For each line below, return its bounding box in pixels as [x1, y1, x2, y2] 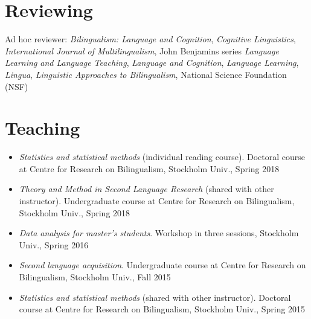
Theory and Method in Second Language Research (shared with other [19, 182, 274, 195]
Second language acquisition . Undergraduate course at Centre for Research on [19, 259, 306, 271]
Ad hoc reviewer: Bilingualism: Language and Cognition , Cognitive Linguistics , [5, 33, 296, 45]
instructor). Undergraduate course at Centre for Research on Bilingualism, [19, 195, 295, 207]
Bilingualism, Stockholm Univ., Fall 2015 [19, 270, 171, 283]
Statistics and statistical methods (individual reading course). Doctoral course [19, 150, 306, 163]
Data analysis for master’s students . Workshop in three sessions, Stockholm [19, 227, 299, 239]
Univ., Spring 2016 [19, 238, 89, 251]
